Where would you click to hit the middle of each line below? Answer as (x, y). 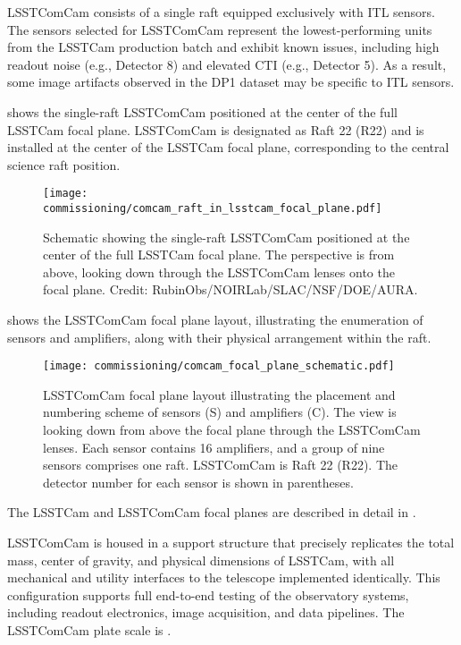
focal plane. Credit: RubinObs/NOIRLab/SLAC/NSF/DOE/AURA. (230, 289)
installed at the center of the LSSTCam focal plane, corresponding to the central (228, 147)
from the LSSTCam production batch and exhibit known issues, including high (223, 47)
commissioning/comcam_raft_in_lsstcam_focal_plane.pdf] (213, 208)
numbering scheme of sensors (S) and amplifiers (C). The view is (220, 412)
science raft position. (64, 164)
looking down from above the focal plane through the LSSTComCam (232, 430)
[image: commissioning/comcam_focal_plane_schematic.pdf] (219, 366)
